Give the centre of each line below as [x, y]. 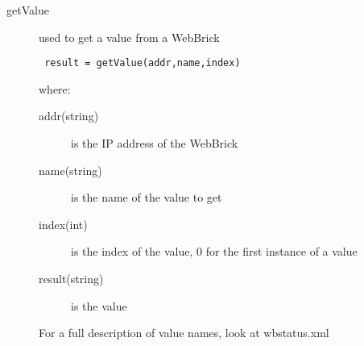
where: [55, 88]
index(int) [63, 224]
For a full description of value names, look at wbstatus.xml [184, 333]
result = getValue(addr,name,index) [143, 63]
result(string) [71, 278]
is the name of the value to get [147, 197]
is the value [99, 305]
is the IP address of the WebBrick [155, 143]
